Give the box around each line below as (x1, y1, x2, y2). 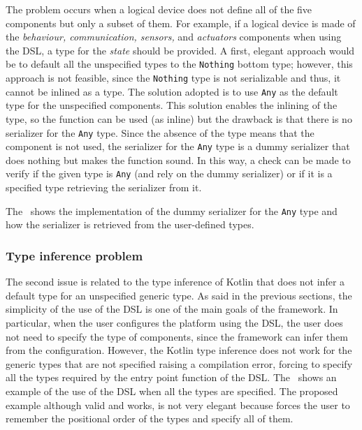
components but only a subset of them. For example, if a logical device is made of (6, 15, 356, 30)
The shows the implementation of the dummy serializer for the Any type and (6, 203, 338, 218)
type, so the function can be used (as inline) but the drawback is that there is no (6, 111, 352, 126)
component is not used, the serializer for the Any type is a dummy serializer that (6, 139, 350, 154)
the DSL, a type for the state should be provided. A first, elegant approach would (6, 43, 355, 57)
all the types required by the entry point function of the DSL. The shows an (6, 370, 337, 385)
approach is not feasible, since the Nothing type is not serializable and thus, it (6, 71, 341, 85)
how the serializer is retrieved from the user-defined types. (6, 217, 254, 232)
